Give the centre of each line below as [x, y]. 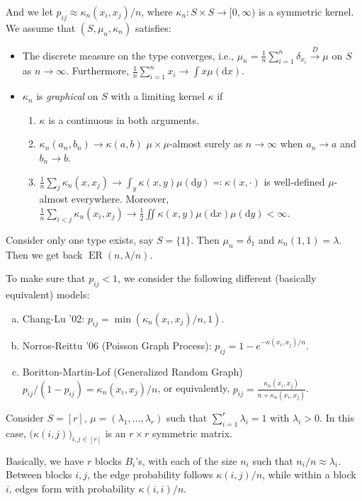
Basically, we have [45, 460]
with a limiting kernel [158, 96]
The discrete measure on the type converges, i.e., [128, 55]
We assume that [41, 27]
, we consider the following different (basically [217, 278]
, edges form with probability [72, 488]
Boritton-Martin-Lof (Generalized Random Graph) [132, 371]
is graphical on [67, 96]
